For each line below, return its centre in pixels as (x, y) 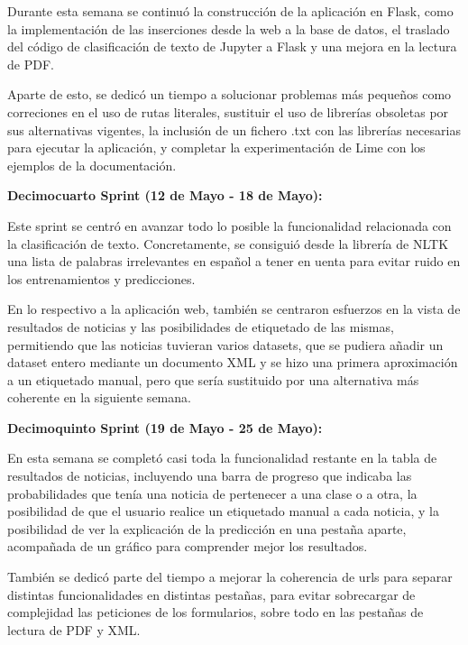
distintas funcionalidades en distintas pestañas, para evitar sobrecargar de (211, 594)
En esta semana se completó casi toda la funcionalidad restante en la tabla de (222, 458)
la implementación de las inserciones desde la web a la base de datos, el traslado (229, 28)
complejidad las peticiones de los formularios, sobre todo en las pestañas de (216, 612)
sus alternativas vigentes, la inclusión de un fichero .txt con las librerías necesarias (234, 129)
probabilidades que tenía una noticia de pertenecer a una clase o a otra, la (212, 493)
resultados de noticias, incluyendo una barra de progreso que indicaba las (210, 476)
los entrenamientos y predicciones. (101, 278)
